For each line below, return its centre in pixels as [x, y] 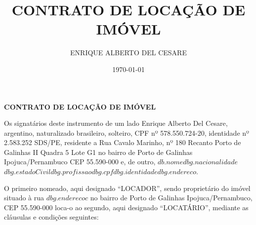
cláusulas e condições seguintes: [51, 217]
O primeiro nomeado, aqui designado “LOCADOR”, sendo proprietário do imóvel [127, 188]
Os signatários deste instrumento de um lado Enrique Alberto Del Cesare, [116, 123]
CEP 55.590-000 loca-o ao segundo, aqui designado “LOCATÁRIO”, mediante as [126, 207]
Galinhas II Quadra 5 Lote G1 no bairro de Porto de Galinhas [98, 152]
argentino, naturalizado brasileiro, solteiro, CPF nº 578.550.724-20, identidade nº [127, 132]
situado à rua [24, 198]
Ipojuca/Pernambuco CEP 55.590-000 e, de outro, [80, 162]
